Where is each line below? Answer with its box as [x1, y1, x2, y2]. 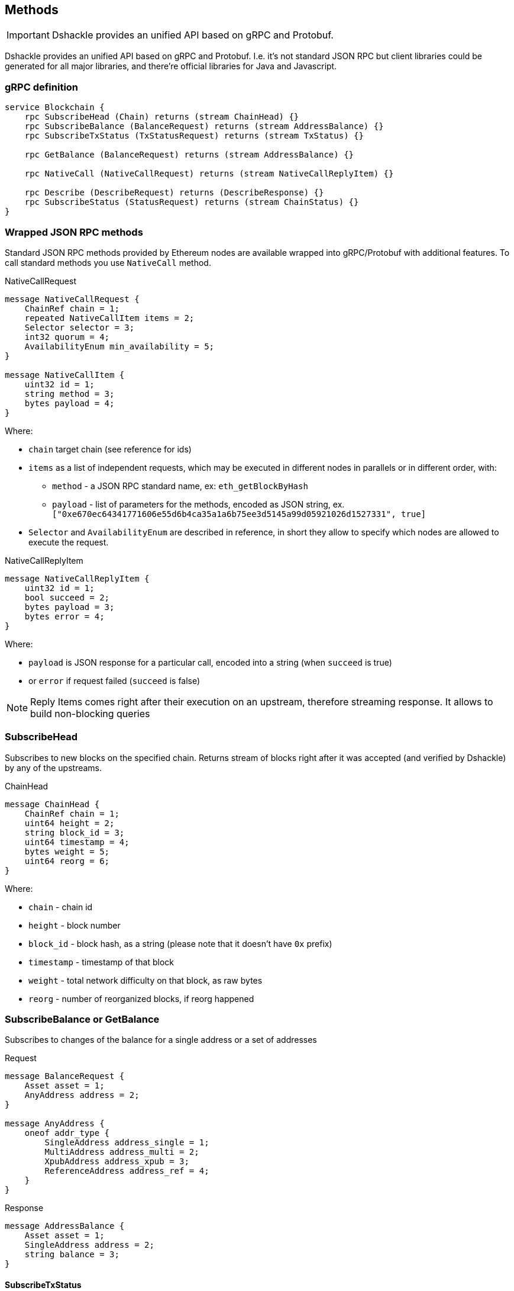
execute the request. [28, 537, 109, 547]
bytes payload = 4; [24, 398, 115, 408]
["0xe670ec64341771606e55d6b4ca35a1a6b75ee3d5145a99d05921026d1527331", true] [52, 509, 426, 519]
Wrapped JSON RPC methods [5, 226, 143, 238]
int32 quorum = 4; [24, 332, 110, 342]
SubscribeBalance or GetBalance [5, 1013, 160, 1026]
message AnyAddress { [5, 1119, 105, 1129]
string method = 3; [24, 388, 115, 399]
